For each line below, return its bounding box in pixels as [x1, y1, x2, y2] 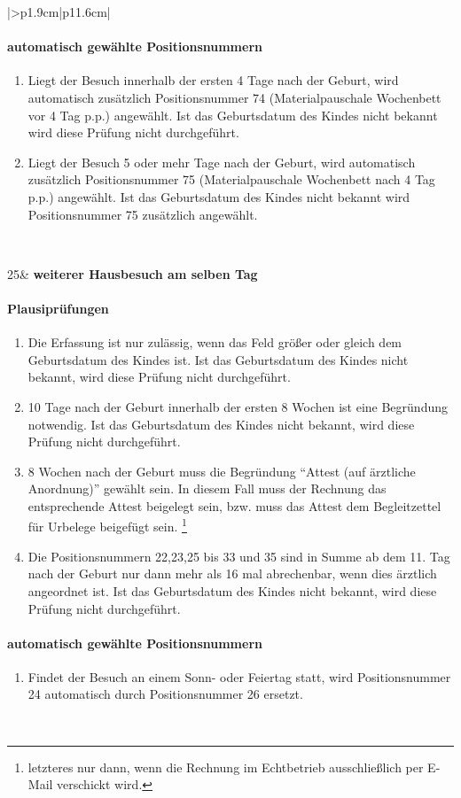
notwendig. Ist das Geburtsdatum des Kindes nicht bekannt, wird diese [27, 414, 415, 433]
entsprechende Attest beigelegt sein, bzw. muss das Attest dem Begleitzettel [27, 496, 441, 515]
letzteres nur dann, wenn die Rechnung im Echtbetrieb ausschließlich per [27, 757, 424, 776]
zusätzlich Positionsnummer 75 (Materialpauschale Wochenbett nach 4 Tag [27, 170, 435, 189]
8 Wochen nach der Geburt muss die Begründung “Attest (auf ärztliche [27, 461, 416, 480]
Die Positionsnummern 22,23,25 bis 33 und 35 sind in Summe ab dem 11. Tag [27, 546, 450, 565]
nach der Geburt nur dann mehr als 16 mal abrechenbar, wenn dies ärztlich [27, 564, 437, 583]
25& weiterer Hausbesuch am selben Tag [7, 264, 258, 283]
